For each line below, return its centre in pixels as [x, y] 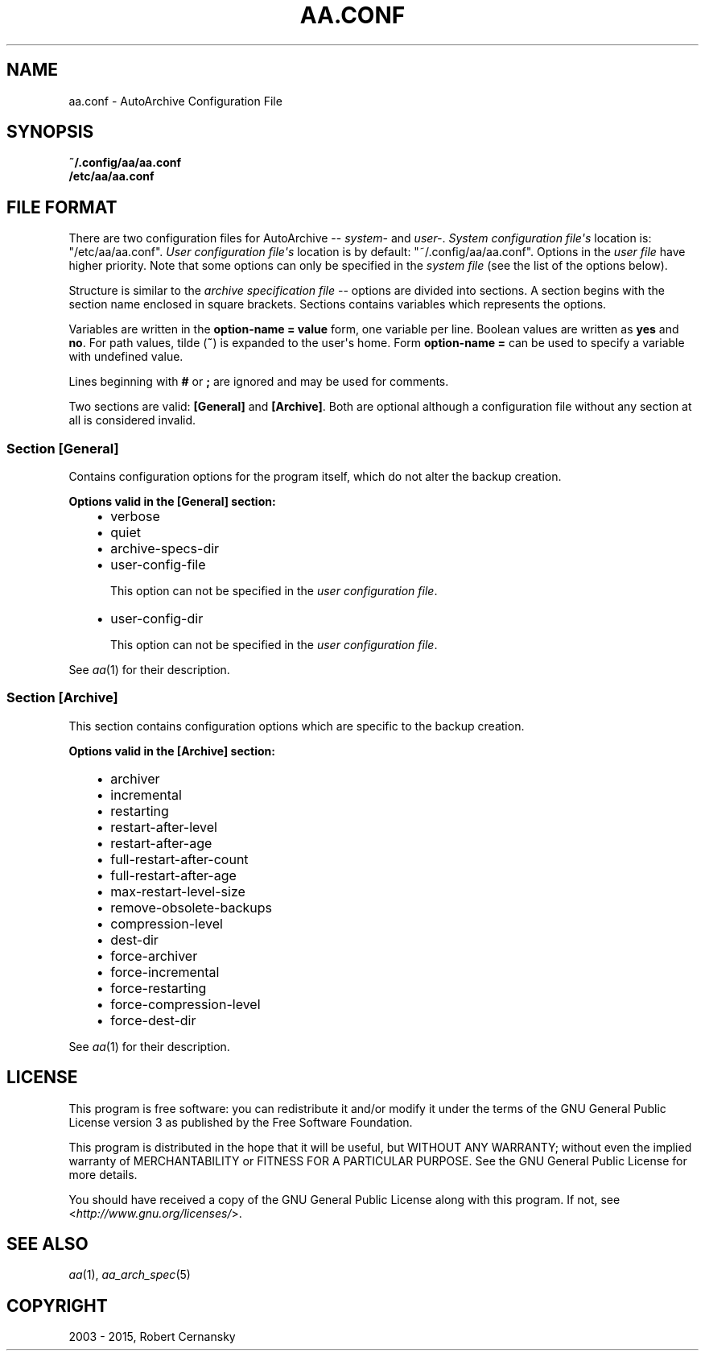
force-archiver [154, 956]
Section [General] [63, 448]
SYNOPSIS [50, 132]
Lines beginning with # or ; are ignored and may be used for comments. [259, 382]
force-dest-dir [153, 1020]
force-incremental [165, 972]
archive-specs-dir [165, 549]
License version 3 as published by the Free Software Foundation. [241, 1122]
